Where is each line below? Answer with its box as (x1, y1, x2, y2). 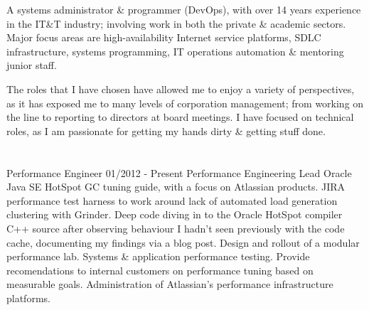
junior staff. (6, 58, 57, 73)
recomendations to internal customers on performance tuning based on (6, 262, 314, 277)
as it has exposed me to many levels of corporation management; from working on (6, 95, 364, 110)
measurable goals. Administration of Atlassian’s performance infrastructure (6, 277, 333, 292)
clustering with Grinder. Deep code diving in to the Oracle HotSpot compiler (6, 207, 343, 222)
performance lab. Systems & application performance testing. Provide (6, 249, 310, 264)
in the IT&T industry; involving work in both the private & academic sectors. (6, 16, 346, 31)
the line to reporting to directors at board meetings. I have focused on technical (6, 109, 354, 124)
